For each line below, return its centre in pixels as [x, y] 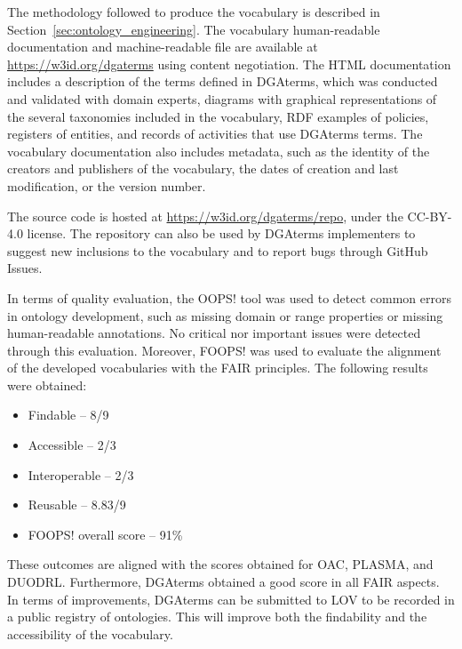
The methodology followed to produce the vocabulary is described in [194, 12]
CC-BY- [430, 216]
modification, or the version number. [107, 185]
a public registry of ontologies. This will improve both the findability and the [217, 617]
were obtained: [47, 385]
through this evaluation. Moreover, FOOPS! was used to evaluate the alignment [224, 350]
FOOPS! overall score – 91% [105, 534]
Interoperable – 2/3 [81, 474]
